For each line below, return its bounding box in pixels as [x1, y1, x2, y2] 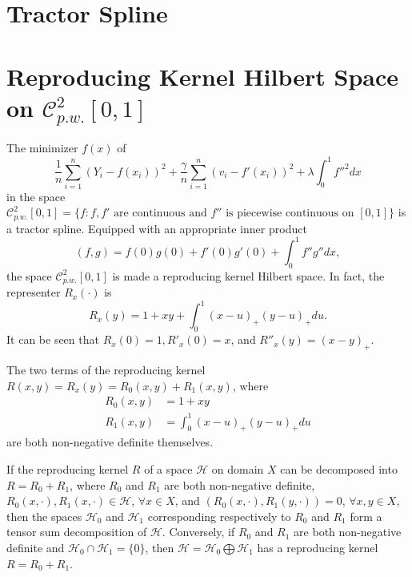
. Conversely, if [162, 523, 235, 540]
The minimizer [6, 139, 78, 156]
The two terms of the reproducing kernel [6, 361, 206, 377]
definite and [6, 539, 65, 556]
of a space [144, 461, 193, 478]
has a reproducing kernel [257, 539, 378, 556]
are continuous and [114, 208, 207, 220]
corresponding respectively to [147, 507, 291, 524]
